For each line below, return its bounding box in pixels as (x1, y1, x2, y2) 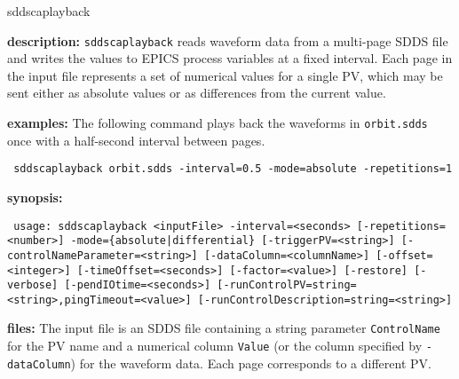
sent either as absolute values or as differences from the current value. (7, 83, 386, 102)
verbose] (7, 279, 59, 292)
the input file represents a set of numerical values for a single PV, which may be (7, 66, 443, 84)
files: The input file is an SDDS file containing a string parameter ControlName (7, 319, 440, 337)
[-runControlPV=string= (217, 279, 357, 292)
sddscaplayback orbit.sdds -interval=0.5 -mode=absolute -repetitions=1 (13, 162, 453, 176)
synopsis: (7, 187, 63, 206)
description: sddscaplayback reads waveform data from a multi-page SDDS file (7, 31, 448, 50)
